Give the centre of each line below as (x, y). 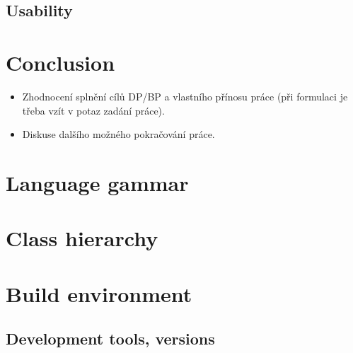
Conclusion (60, 62)
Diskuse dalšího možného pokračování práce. (118, 134)
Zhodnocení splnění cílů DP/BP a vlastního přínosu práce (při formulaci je (185, 96)
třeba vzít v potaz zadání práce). (93, 110)
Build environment (99, 293)
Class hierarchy (82, 238)
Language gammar (97, 182)
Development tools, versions (110, 338)
